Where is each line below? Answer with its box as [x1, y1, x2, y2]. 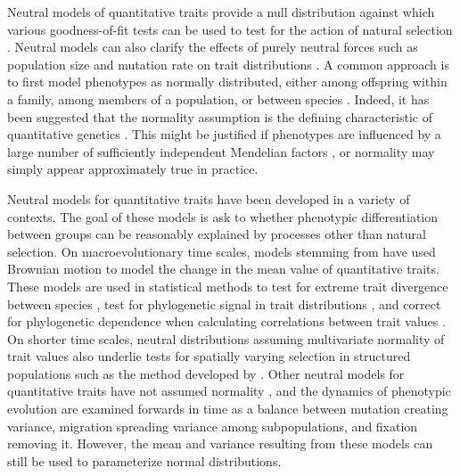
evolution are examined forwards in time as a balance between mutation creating [7, 399, 448, 418]
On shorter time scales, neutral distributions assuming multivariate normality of [7, 329, 445, 348]
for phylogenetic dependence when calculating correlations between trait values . [7, 312, 446, 331]
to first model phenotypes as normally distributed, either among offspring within [7, 72, 448, 91]
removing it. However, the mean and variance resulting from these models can [7, 434, 433, 453]
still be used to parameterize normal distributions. [7, 451, 282, 470]
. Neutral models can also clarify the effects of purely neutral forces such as [7, 37, 418, 56]
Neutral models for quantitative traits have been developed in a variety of [7, 189, 410, 208]
